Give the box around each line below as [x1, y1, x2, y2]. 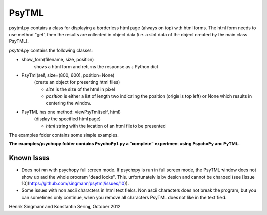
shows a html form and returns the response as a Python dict [34, 63, 158, 69]
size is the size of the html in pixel [46, 86, 115, 92]
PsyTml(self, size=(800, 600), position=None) [21, 72, 115, 78]
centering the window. [46, 100, 91, 106]
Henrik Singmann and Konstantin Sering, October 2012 [9, 204, 121, 210]
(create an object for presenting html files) [34, 79, 120, 85]
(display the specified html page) [34, 116, 101, 122]
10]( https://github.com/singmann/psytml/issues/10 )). [21, 180, 129, 187]
